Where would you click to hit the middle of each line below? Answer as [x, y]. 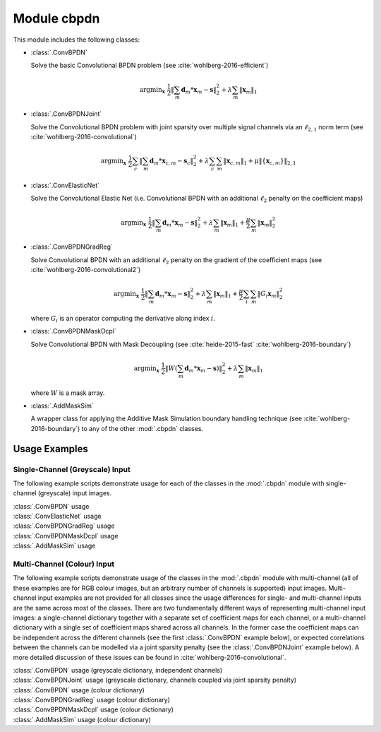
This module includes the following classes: [77, 40]
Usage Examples [50, 449]
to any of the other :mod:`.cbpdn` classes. [143, 428]
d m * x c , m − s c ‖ [171, 161]
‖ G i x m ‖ [268, 295]
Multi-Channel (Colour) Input [64, 564]
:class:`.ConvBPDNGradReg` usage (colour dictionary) [92, 700]
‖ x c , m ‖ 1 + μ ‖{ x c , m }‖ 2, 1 [260, 161]
